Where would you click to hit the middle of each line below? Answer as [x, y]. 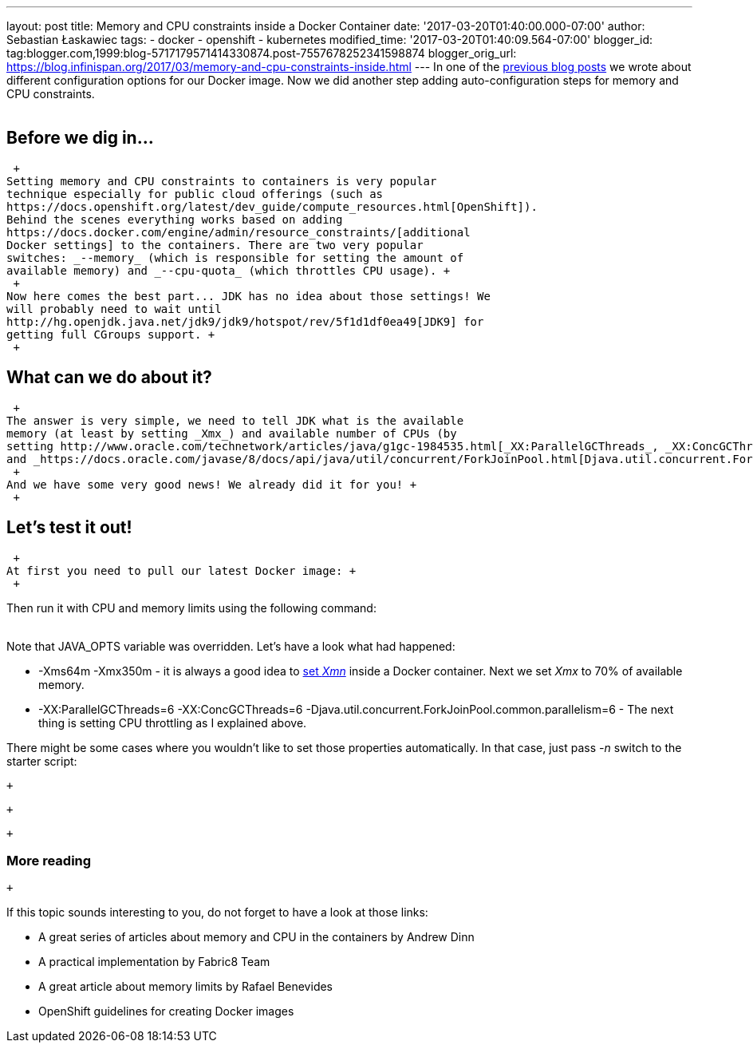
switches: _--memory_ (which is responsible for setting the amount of [235, 257]
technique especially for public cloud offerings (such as [195, 194]
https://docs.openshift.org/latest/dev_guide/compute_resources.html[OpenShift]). [272, 206]
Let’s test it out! [69, 528]
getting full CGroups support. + [111, 334]
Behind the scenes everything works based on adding [175, 219]
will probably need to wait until [114, 309]
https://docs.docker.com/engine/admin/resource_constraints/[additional [239, 232]
